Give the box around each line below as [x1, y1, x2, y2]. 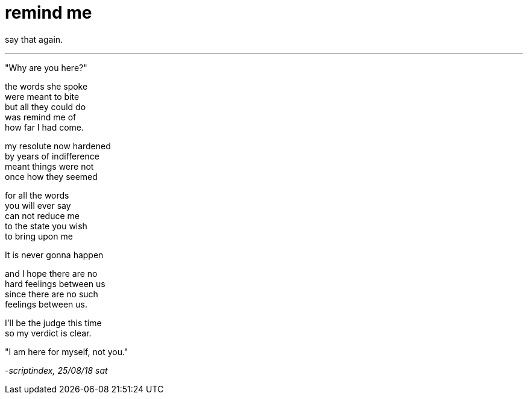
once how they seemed [5, 171, 98, 182]
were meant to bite [5, 91, 80, 102]
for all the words [5, 190, 69, 200]
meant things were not [5, 161, 94, 172]
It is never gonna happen [5, 249, 104, 260]
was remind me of [5, 111, 77, 122]
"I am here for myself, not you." [5, 346, 128, 357]
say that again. [5, 34, 63, 45]
